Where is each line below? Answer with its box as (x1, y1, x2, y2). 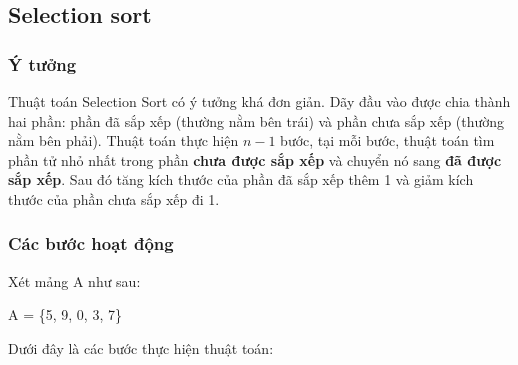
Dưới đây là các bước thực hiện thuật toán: (8, 337, 274, 358)
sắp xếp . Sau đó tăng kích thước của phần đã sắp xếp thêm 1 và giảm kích (8, 169, 474, 190)
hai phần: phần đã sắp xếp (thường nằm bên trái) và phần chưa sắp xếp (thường (8, 110, 505, 131)
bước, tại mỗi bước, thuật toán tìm (280, 130, 495, 151)
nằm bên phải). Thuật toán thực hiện (8, 130, 239, 151)
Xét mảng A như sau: (8, 270, 141, 291)
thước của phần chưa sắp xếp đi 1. (8, 188, 220, 209)
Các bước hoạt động (8, 231, 174, 256)
